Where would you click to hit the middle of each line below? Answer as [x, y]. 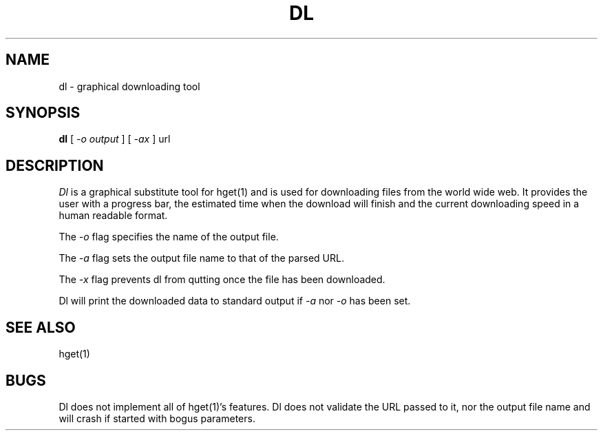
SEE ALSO [41, 327]
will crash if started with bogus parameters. [157, 418]
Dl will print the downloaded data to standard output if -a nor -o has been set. [235, 301]
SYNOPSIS [43, 113]
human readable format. [113, 216]
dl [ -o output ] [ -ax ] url [115, 139]
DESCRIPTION [55, 165]
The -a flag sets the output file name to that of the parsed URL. [201, 258]
